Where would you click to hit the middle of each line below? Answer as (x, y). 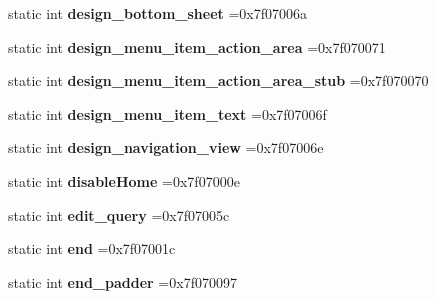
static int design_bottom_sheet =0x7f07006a (158, 13)
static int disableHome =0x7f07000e (124, 180)
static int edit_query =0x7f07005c (119, 214)
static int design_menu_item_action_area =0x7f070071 (197, 46)
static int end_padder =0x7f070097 (122, 281)
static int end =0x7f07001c (92, 248)
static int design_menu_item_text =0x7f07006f (167, 113)
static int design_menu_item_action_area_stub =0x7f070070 (218, 80)
